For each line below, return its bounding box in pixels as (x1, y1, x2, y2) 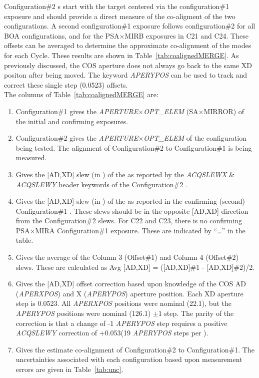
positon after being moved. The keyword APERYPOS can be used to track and (4, 70, 247, 80)
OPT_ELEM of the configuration (143, 133, 247, 143)
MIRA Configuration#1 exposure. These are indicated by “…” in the (35, 225, 245, 235)
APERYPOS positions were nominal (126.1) (15, 308, 151, 318)
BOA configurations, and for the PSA (4, 30, 119, 41)
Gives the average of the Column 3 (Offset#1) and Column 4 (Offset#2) (15, 252, 238, 262)
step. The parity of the (164, 308, 234, 318)
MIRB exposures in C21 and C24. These (124, 30, 248, 41)
